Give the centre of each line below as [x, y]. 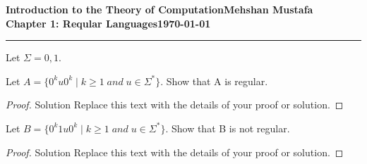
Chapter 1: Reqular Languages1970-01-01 [108, 23]
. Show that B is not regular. [228, 128]
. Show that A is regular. [214, 81]
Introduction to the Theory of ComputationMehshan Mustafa [160, 9]
